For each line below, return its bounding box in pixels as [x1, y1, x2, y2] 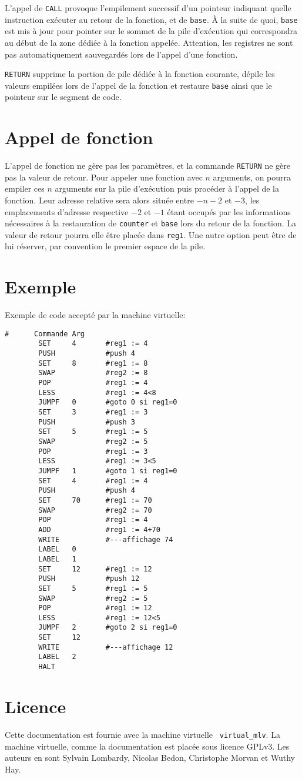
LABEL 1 [38, 554, 76, 563]
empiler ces [5, 182, 45, 195]
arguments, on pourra [213, 170, 291, 183]
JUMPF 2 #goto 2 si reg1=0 [38, 623, 177, 632]
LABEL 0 [38, 545, 76, 554]
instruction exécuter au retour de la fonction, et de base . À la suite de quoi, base [5, 13, 298, 25]
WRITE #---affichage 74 [38, 535, 173, 544]
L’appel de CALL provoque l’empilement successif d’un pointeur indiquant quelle [5, 2, 291, 14]
